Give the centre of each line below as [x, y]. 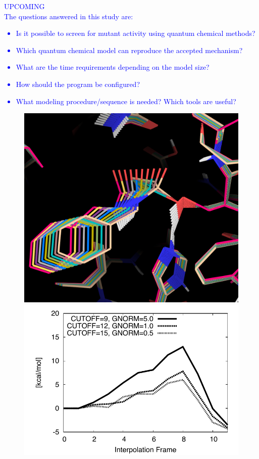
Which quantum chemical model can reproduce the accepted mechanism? [129, 50]
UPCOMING [24, 6]
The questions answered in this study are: [69, 16]
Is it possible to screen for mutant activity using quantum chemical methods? [136, 33]
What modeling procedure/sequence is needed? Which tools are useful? [126, 101]
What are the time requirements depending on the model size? [113, 67]
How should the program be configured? [78, 84]
